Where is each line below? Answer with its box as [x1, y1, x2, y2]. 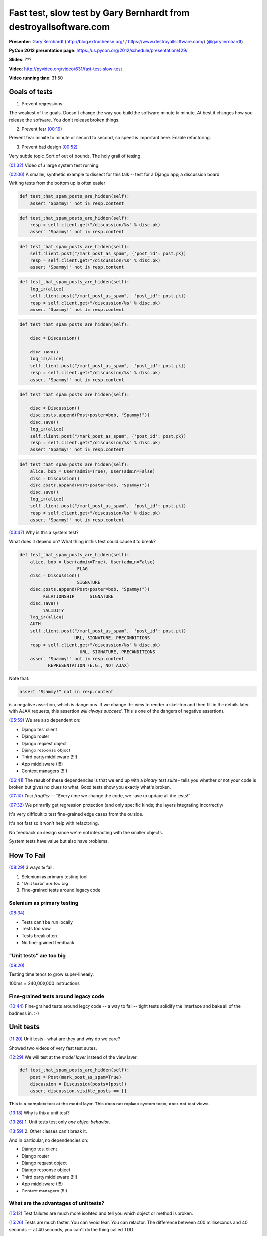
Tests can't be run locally [21, 919, 73, 925]
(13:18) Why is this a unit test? [9, 1110, 70, 1116]
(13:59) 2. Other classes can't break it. [9, 1128, 87, 1134]
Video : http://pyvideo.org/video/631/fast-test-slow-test [9, 66, 122, 72]
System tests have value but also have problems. [9, 839, 109, 844]
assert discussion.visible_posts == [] [30, 1088, 127, 1094]
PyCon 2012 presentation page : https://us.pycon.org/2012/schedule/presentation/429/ [9, 47, 188, 53]
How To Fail [9, 851, 45, 860]
